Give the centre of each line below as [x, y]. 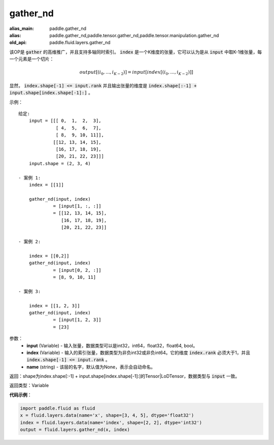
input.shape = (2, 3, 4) [60, 163]
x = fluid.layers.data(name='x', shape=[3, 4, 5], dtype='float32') [107, 416]
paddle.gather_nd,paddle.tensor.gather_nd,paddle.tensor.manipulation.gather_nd [134, 35]
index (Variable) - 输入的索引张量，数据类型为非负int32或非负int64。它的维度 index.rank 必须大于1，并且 [139, 353]
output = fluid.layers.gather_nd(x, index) [75, 430]
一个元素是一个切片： [32, 59]
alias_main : [22, 28]
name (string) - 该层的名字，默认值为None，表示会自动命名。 [91, 367]
